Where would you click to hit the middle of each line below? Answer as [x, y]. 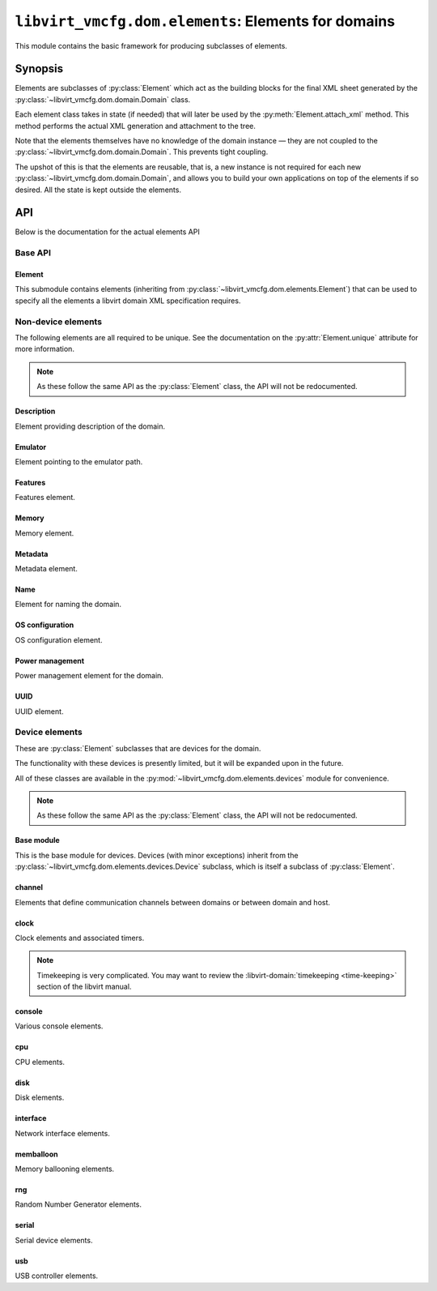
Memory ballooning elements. [65, 1169]
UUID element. [39, 711]
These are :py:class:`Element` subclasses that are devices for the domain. [138, 748]
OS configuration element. [59, 639]
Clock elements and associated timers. [80, 938]
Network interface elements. [63, 1133]
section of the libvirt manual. [84, 987]
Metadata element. [47, 569]
